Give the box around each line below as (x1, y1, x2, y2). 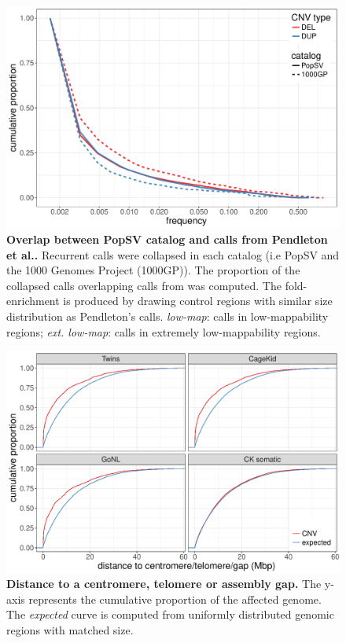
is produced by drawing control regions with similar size (63, 292, 333, 309)
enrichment (6, 292, 60, 309)
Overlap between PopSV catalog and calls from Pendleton (6, 230, 328, 247)
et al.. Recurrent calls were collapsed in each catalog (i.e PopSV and (6, 246, 340, 263)
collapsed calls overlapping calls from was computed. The (6, 277, 282, 293)
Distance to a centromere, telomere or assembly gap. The (6, 575, 322, 592)
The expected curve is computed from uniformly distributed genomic (6, 606, 334, 623)
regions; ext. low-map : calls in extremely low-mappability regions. (6, 323, 321, 340)
